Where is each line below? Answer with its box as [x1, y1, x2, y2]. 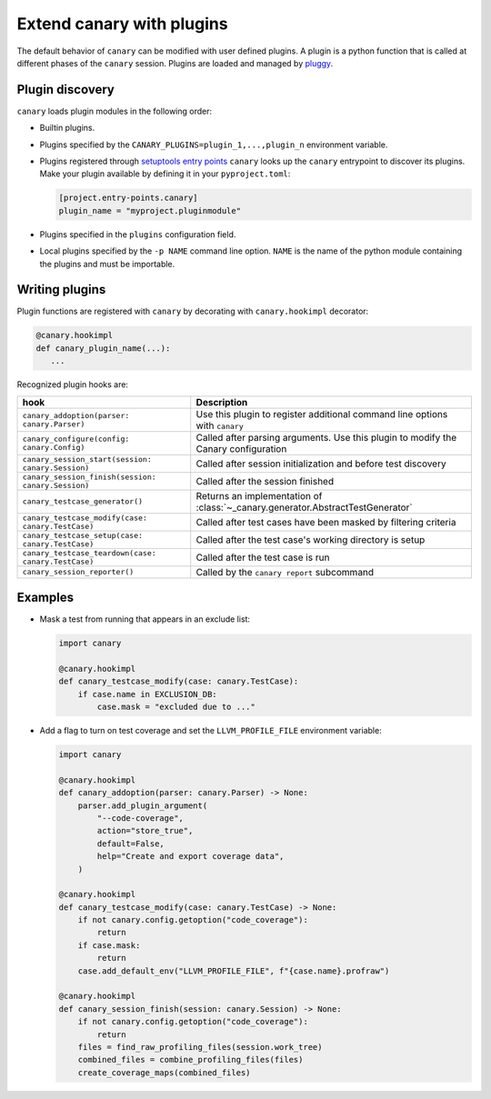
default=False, [96, 838, 165, 849]
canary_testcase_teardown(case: [22, 548, 156, 558]
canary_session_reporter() [22, 567, 135, 577]
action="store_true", [96, 825, 194, 836]
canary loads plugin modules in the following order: [16, 105, 213, 116]
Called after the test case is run [195, 551, 330, 564]
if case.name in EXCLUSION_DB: [77, 689, 217, 699]
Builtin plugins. [39, 123, 95, 134]
